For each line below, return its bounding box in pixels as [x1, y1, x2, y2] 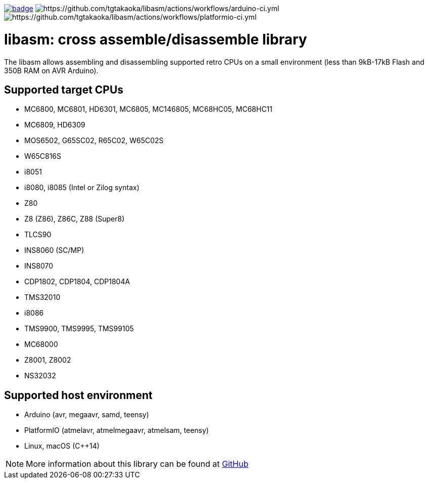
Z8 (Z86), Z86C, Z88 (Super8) [24, 214, 125, 224]
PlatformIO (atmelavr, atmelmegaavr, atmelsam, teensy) [24, 426, 209, 435]
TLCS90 [24, 230, 52, 239]
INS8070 [24, 261, 54, 271]
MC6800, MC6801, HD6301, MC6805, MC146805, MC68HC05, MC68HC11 [24, 105, 272, 114]
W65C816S [24, 152, 62, 161]
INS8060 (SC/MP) [24, 246, 84, 255]
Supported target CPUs [4, 83, 124, 96]
